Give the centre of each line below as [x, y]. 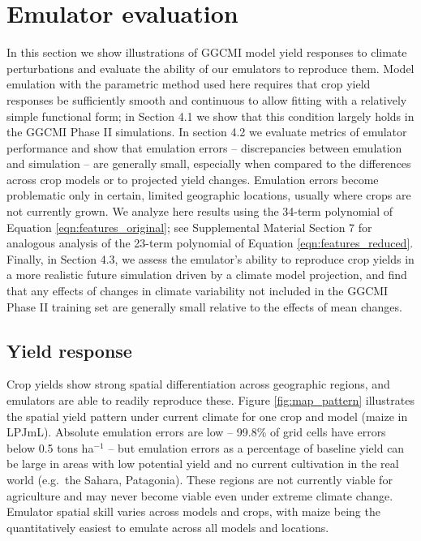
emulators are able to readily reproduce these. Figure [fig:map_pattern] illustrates [210, 400]
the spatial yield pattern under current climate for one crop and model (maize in [207, 416]
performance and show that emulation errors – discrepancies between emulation [204, 147]
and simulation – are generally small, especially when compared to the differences [209, 163]
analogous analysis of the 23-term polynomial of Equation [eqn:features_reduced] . [210, 243]
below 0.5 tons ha [50, 447]
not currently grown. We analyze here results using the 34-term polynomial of [200, 211]
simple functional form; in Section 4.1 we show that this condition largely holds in [210, 116]
